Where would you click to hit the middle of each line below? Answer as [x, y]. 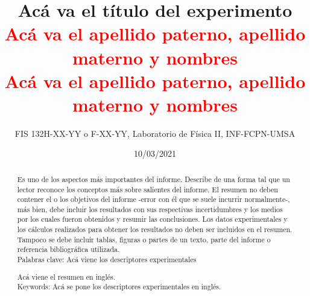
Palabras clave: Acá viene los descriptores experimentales [107, 260]
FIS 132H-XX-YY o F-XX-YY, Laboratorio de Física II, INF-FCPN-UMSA [155, 133]
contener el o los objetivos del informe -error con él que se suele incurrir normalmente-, [153, 199]
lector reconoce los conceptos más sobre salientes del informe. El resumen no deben [147, 189]
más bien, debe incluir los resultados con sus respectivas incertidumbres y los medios [150, 209]
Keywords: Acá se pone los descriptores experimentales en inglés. [119, 287]
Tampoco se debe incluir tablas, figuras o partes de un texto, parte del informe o [144, 239]
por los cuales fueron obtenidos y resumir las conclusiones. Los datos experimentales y [152, 219]
